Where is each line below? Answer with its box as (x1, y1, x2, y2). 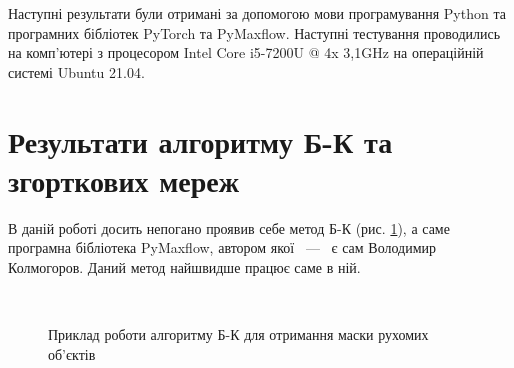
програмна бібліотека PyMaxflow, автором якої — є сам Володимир (8, 237, 437, 258)
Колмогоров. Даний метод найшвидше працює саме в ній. (8, 256, 361, 277)
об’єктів (48, 343, 96, 364)
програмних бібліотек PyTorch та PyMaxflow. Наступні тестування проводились (8, 22, 501, 43)
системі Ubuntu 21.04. (8, 61, 145, 82)
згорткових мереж (8, 159, 240, 200)
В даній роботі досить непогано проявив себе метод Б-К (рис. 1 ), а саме (8, 217, 450, 238)
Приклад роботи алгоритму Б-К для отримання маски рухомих (48, 324, 429, 345)
